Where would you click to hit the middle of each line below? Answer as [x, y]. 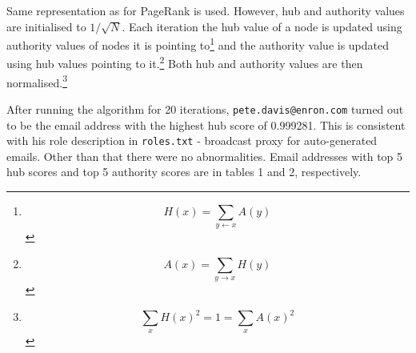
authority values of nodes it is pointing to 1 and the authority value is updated [198, 44]
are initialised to [46, 26]
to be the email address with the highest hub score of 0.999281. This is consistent [206, 124]
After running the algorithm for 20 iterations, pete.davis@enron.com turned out [205, 108]
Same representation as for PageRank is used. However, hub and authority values [206, 10]
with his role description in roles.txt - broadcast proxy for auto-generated [192, 140]
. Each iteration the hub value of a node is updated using [262, 26]
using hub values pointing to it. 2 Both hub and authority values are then [185, 62]
